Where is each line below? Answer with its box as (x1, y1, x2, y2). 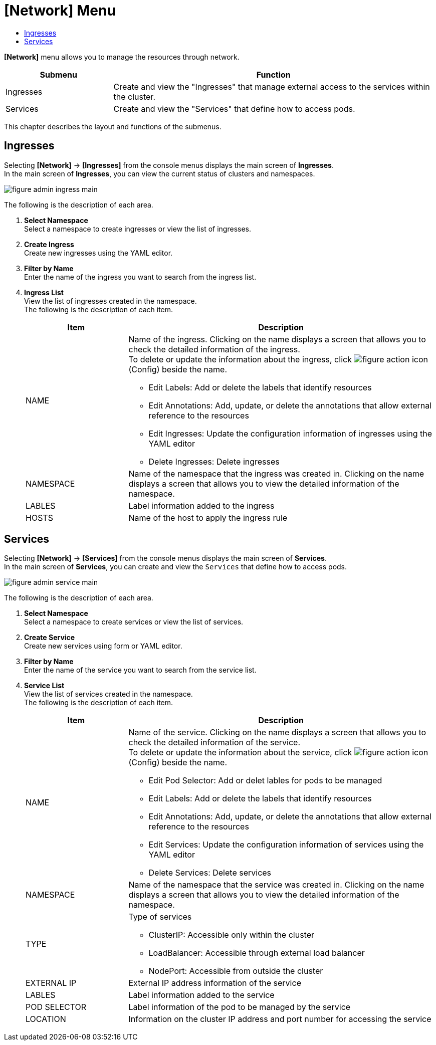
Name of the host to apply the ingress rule (128, 512, 288, 523)
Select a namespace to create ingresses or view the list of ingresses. (24, 224, 251, 233)
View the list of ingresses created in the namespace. (24, 296, 197, 305)
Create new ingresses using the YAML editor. (24, 248, 173, 257)
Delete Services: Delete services (148, 868, 272, 878)
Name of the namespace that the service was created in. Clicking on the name (128, 880, 424, 890)
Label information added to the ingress (128, 500, 275, 511)
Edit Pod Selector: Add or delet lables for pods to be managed (148, 775, 382, 786)
